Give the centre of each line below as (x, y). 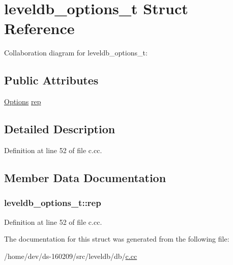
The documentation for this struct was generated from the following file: (117, 239)
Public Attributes (51, 80)
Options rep (23, 101)
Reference (39, 28)
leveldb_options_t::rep (53, 203)
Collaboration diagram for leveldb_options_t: (76, 53)
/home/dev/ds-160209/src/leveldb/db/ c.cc (71, 256)
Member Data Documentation (85, 177)
